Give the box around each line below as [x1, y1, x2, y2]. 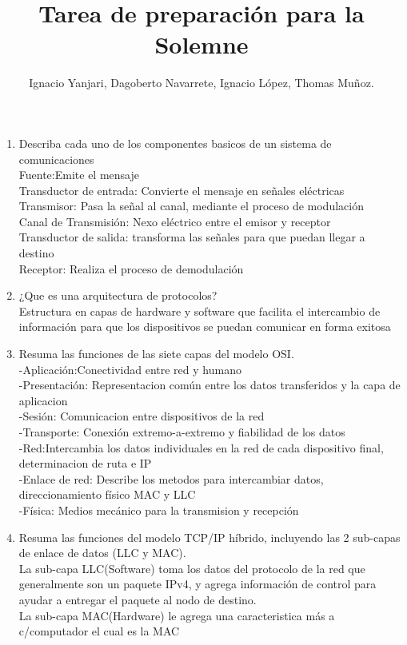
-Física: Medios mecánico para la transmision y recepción [18, 501, 299, 518]
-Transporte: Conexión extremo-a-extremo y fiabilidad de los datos [18, 424, 345, 440]
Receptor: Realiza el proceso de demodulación [18, 260, 244, 277]
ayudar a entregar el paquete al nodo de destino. [18, 591, 257, 607]
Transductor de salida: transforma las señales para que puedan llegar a [18, 229, 365, 245]
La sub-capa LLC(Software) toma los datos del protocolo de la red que [18, 559, 365, 576]
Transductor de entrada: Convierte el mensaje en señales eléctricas [18, 181, 345, 198]
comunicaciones [18, 150, 94, 167]
